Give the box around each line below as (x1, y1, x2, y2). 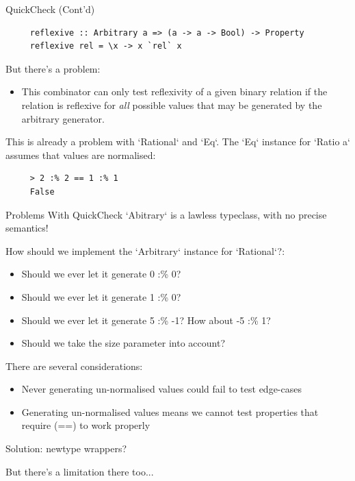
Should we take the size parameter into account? (21, 336, 226, 350)
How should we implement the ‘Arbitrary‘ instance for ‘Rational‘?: (5, 243, 285, 258)
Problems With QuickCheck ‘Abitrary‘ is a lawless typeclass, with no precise (5, 207, 327, 221)
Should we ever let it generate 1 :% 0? (21, 289, 181, 304)
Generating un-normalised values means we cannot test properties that (21, 404, 319, 419)
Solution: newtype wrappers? (5, 441, 127, 456)
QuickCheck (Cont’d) (5, 2, 95, 16)
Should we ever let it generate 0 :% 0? (21, 267, 181, 281)
